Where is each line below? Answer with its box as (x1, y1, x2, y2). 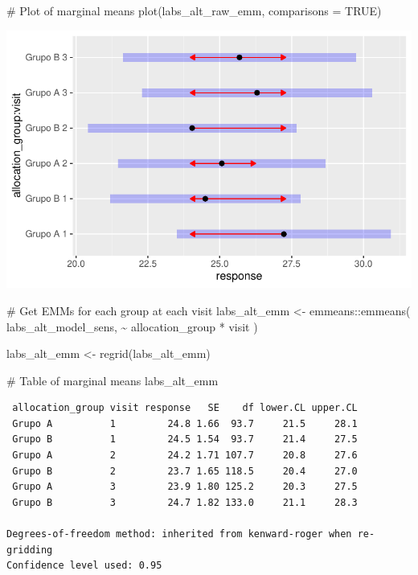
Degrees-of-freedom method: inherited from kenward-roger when (6, 528, 352, 540)
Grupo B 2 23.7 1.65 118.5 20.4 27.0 (12, 465, 358, 477)
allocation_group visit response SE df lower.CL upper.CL (12, 402, 358, 414)
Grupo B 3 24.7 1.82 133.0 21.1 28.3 (12, 496, 358, 508)
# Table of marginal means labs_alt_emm (6, 372, 219, 388)
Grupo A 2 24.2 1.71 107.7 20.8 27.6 (12, 450, 358, 462)
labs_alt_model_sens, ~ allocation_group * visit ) (6, 318, 258, 335)
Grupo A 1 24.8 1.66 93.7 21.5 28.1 (12, 417, 358, 429)
